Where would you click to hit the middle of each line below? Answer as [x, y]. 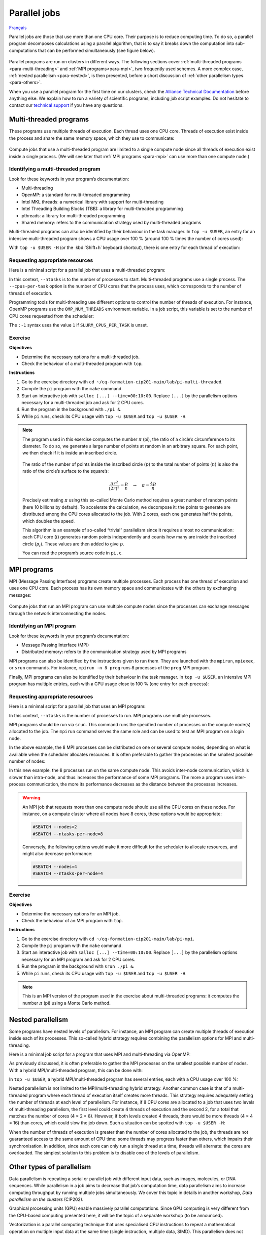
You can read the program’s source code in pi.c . [73, 553]
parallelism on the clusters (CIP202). [46, 1199]
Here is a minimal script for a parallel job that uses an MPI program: [77, 706]
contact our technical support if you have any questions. [66, 105]
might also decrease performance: [57, 854]
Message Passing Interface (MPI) [55, 645]
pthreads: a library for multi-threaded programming [73, 215]
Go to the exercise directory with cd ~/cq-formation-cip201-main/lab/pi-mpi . [108, 939]
